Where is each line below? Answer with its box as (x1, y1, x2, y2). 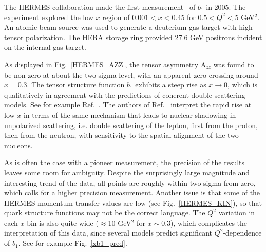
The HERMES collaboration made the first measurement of (4, 2, 196, 12)
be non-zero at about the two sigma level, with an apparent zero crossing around (4, 69, 258, 80)
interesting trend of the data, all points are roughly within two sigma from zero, (4, 177, 256, 188)
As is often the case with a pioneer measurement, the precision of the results (4, 157, 245, 168)
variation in (218, 207, 255, 218)
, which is (227, 79, 258, 90)
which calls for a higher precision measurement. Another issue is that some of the (4, 187, 260, 198)
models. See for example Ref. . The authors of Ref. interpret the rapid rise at (4, 99, 252, 110)
